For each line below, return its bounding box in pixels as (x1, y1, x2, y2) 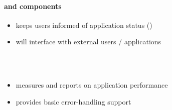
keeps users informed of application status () (16, 19, 152, 30)
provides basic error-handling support (16, 96, 131, 107)
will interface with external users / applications (16, 36, 161, 47)
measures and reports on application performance (16, 80, 168, 90)
